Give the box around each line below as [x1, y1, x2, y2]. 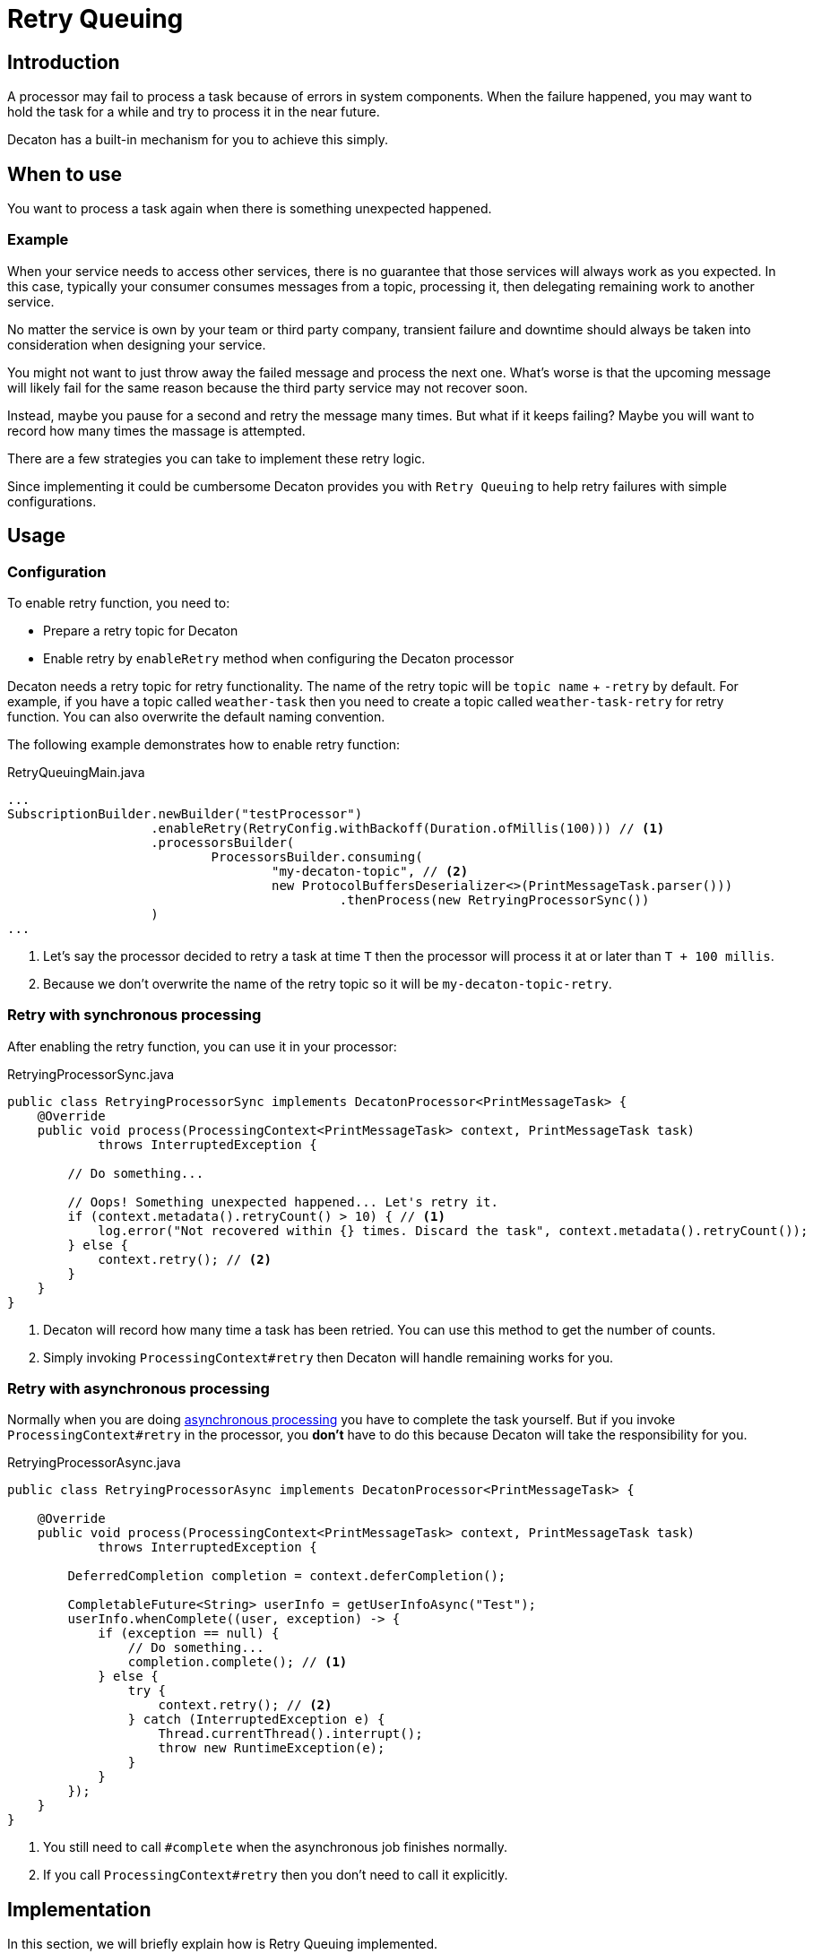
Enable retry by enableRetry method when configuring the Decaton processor [43, 650, 515, 666]
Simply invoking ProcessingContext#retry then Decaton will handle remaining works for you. [43, 1349, 614, 1365]
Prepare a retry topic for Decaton [43, 622, 238, 638]
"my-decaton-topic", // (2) [272, 863, 469, 878]
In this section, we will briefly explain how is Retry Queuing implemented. [7, 1936, 438, 1952]
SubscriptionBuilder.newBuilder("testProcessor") [7, 806, 363, 821]
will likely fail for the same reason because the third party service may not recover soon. [7, 379, 528, 395]
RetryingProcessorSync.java [7, 1066, 174, 1082]
